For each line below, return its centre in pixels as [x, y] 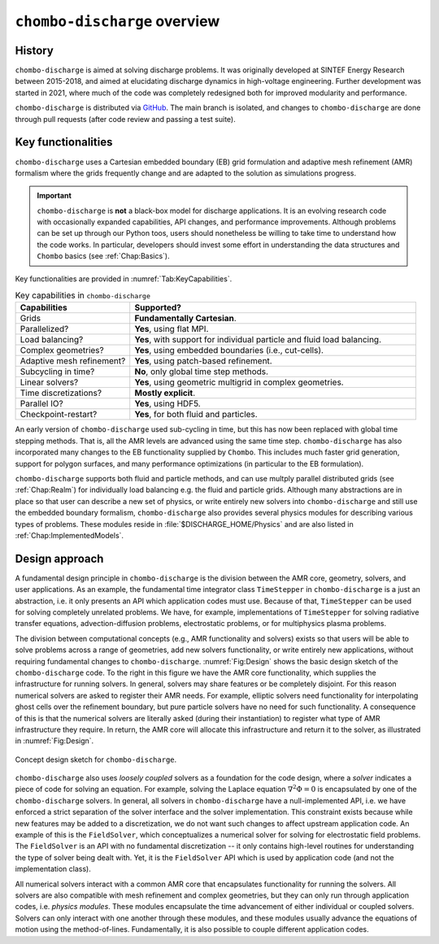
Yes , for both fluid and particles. [196, 415]
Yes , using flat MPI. [172, 329]
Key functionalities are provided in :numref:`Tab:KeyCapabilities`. [124, 278]
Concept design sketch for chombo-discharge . [96, 759]
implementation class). [53, 869]
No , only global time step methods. [201, 372]
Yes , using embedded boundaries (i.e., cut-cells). [229, 350]
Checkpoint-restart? [59, 415]
